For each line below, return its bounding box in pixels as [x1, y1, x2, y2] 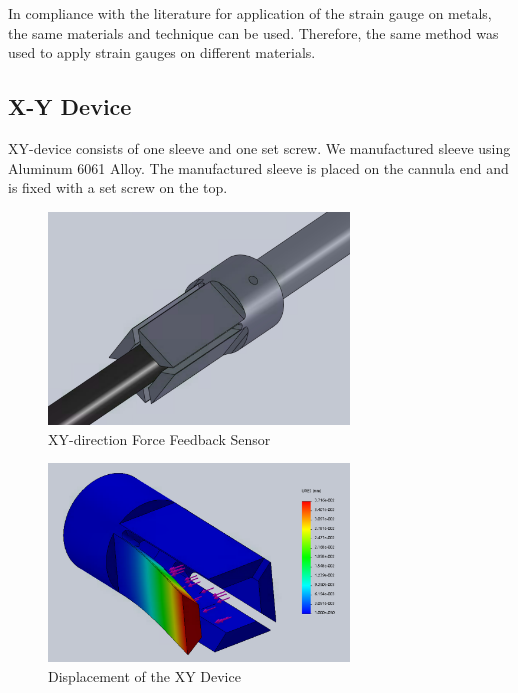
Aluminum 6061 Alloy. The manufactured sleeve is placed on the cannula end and [8, 157, 509, 178]
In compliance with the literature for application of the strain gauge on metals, [8, 3, 492, 23]
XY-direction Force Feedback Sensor [48, 428, 271, 449]
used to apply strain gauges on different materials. [8, 42, 316, 63]
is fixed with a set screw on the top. [8, 177, 228, 198]
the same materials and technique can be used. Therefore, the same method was [8, 22, 499, 43]
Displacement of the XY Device [48, 665, 241, 686]
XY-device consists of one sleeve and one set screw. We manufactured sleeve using [8, 137, 511, 158]
